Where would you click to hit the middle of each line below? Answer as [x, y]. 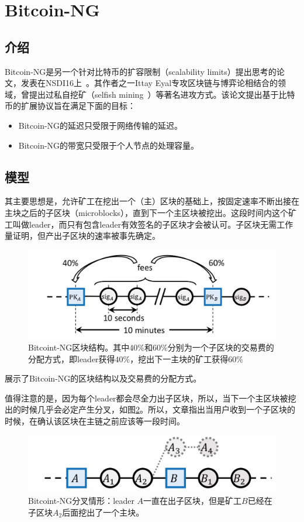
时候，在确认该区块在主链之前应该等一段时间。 [95, 421]
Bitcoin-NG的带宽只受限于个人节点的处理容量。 [109, 145]
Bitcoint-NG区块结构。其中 [79, 347]
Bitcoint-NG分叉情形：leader [81, 500]
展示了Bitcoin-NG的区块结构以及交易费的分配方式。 [103, 378]
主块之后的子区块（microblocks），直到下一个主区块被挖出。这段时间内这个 [147, 212]
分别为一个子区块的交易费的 [221, 347]
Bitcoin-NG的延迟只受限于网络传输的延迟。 [101, 125]
